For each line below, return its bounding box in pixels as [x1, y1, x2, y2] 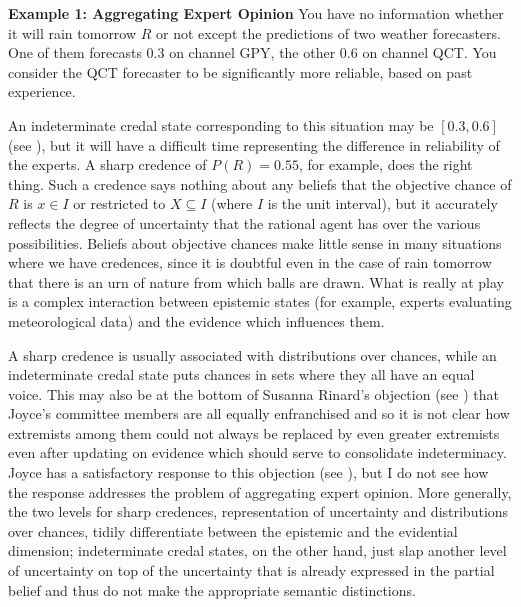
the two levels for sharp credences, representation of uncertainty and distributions [8, 501, 509, 522]
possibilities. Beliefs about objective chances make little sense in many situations [8, 232, 502, 253]
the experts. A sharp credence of [8, 154, 207, 175]
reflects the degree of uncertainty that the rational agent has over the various [8, 212, 481, 233]
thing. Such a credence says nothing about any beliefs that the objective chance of [8, 173, 512, 194]
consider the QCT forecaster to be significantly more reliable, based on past [8, 61, 473, 82]
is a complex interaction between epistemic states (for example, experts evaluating [8, 291, 512, 312]
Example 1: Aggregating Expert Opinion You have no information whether [8, 3, 504, 23]
